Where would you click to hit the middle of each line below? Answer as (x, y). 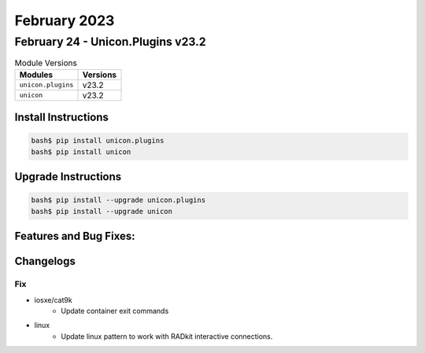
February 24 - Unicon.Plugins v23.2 (110, 42)
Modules (36, 75)
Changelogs (45, 261)
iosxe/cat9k (53, 300)
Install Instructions (62, 118)
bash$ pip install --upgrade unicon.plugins (118, 200)
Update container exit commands (115, 311)
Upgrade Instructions (68, 177)
